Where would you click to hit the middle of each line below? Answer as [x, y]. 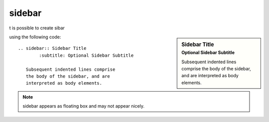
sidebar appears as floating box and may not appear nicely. [83, 106]
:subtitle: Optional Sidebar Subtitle [86, 55]
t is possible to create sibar [37, 28]
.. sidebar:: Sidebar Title [52, 48]
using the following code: [35, 37]
